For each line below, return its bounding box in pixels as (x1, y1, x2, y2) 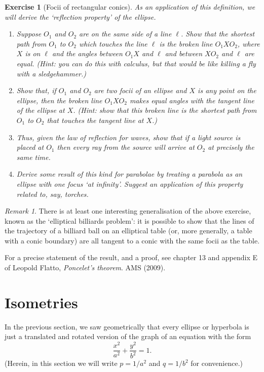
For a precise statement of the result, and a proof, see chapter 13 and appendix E (5, 252, 258, 263)
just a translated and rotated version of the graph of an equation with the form (5, 331, 251, 342)
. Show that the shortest (181, 28, 255, 39)
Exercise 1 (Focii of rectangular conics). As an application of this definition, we (5, 2, 255, 12)
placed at (16, 142, 44, 152)
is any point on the (198, 85, 256, 96)
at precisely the (208, 142, 254, 152)
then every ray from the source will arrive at (57, 142, 195, 152)
